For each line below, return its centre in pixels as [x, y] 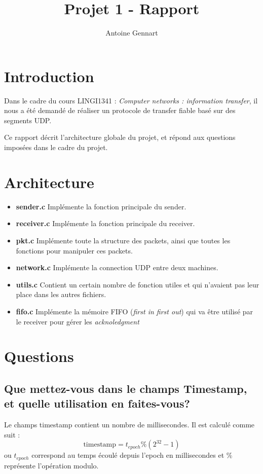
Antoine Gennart [132, 33]
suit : [12, 434]
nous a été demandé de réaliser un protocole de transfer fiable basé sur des [120, 110]
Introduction [49, 76]
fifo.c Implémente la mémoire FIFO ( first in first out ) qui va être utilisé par [135, 311]
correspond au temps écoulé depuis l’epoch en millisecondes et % [132, 455]
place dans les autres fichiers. [61, 294]
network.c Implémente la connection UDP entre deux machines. [117, 267]
